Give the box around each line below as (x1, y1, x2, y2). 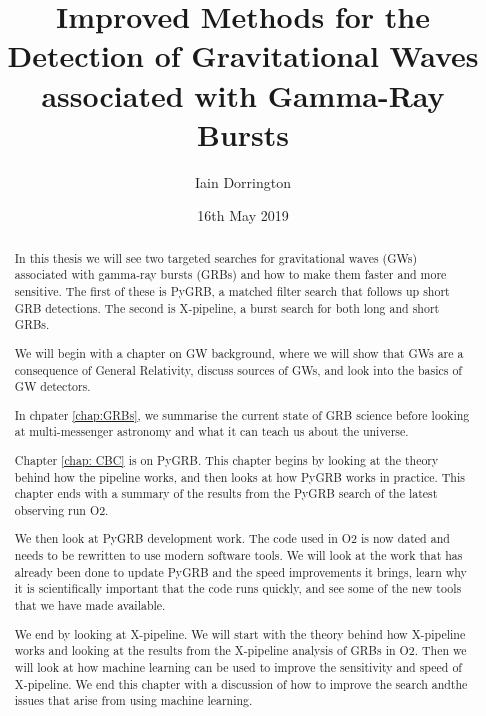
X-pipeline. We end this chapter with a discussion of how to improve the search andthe (14, 675, 468, 692)
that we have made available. (14, 597, 166, 614)
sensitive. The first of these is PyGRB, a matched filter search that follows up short (14, 282, 450, 299)
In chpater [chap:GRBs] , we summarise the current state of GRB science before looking (14, 406, 470, 423)
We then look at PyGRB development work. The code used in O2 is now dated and (14, 530, 450, 547)
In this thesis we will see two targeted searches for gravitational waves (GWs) (14, 249, 418, 266)
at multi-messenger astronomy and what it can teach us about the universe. (14, 423, 409, 440)
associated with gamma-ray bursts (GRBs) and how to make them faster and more (14, 266, 447, 283)
